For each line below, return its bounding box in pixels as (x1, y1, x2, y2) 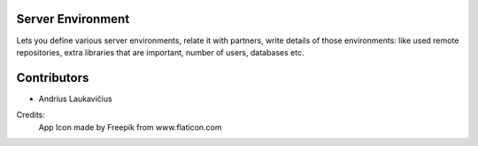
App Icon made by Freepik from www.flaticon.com (38, 121, 222, 132)
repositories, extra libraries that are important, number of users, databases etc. (16, 47, 305, 57)
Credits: (16, 110, 46, 120)
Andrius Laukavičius (38, 93, 112, 104)
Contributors (16, 70, 89, 85)
